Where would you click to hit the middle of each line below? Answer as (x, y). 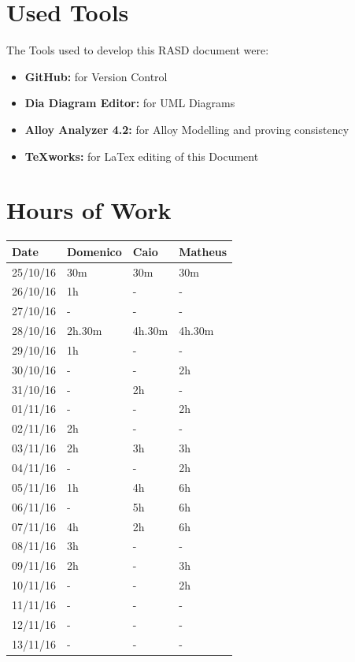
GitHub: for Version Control (96, 76)
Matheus (203, 251)
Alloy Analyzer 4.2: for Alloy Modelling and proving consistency (187, 129)
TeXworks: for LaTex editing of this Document (142, 156)
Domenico (94, 251)
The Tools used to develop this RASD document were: (138, 50)
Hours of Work (89, 210)
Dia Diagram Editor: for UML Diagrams (130, 103)
